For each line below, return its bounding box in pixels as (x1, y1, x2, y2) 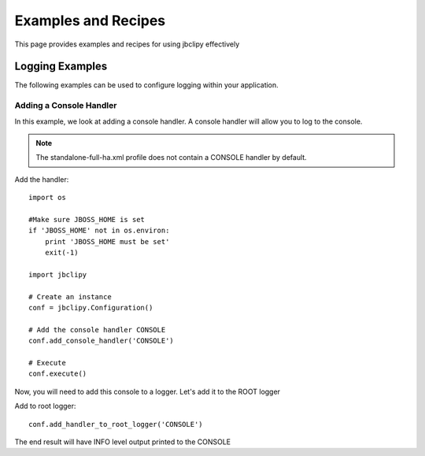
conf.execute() (28, 369, 87, 378)
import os (28, 193, 66, 202)
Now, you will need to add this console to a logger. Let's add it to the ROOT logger (14, 387, 281, 396)
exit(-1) (44, 248, 79, 258)
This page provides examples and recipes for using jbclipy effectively (14, 39, 240, 49)
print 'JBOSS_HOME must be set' (44, 237, 170, 246)
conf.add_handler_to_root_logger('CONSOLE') (28, 420, 204, 428)
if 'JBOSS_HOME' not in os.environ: (28, 226, 170, 235)
